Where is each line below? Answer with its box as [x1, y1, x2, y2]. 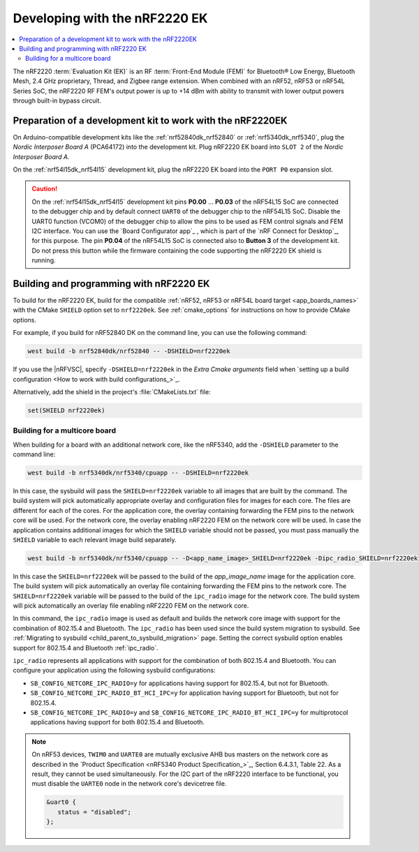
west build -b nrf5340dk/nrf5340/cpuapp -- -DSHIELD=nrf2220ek [27, 469, 249, 477]
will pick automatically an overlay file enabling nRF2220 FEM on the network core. [13, 601, 249, 610]
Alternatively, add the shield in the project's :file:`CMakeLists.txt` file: [13, 387, 211, 396]
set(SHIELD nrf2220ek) [27, 406, 105, 414]
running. [31, 256, 56, 264]
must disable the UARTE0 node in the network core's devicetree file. [31, 779, 227, 788]
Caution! [31, 185, 58, 193]
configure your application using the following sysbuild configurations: [13, 666, 216, 675]
